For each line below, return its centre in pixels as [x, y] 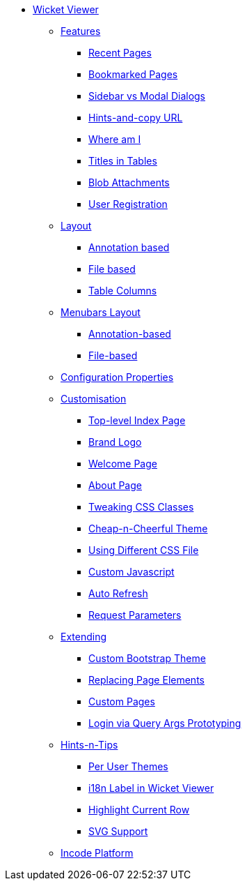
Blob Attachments [129, 182]
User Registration [128, 204]
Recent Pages [120, 53]
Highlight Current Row [139, 810]
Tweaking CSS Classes [141, 507]
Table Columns [123, 291]
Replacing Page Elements [146, 680]
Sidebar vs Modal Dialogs [147, 96]
